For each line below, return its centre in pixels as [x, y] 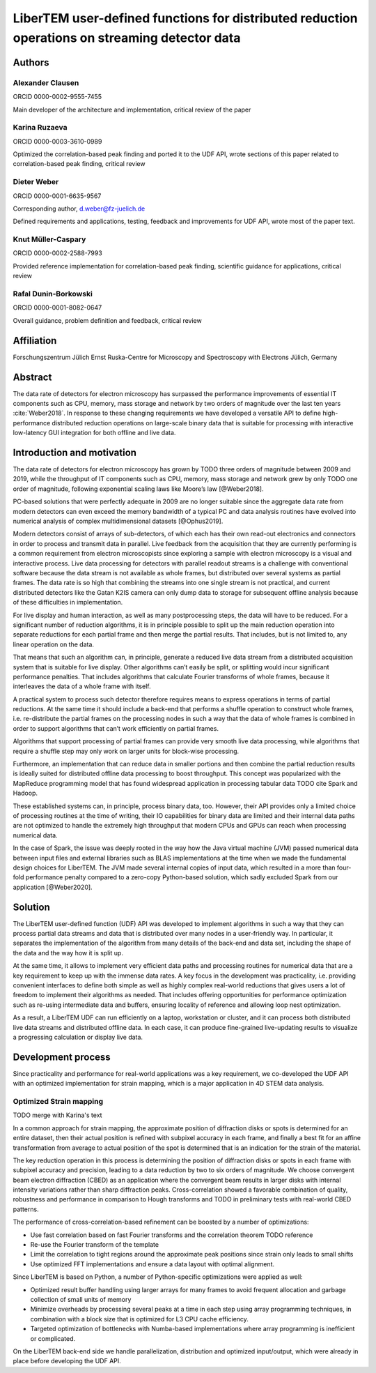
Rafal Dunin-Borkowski [53, 294]
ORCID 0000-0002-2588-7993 [57, 253]
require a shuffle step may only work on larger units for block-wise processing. [126, 751]
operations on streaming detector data [127, 38]
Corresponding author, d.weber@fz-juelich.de [79, 208]
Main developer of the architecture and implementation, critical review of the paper [132, 109]
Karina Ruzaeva [40, 128]
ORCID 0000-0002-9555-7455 [57, 97]
